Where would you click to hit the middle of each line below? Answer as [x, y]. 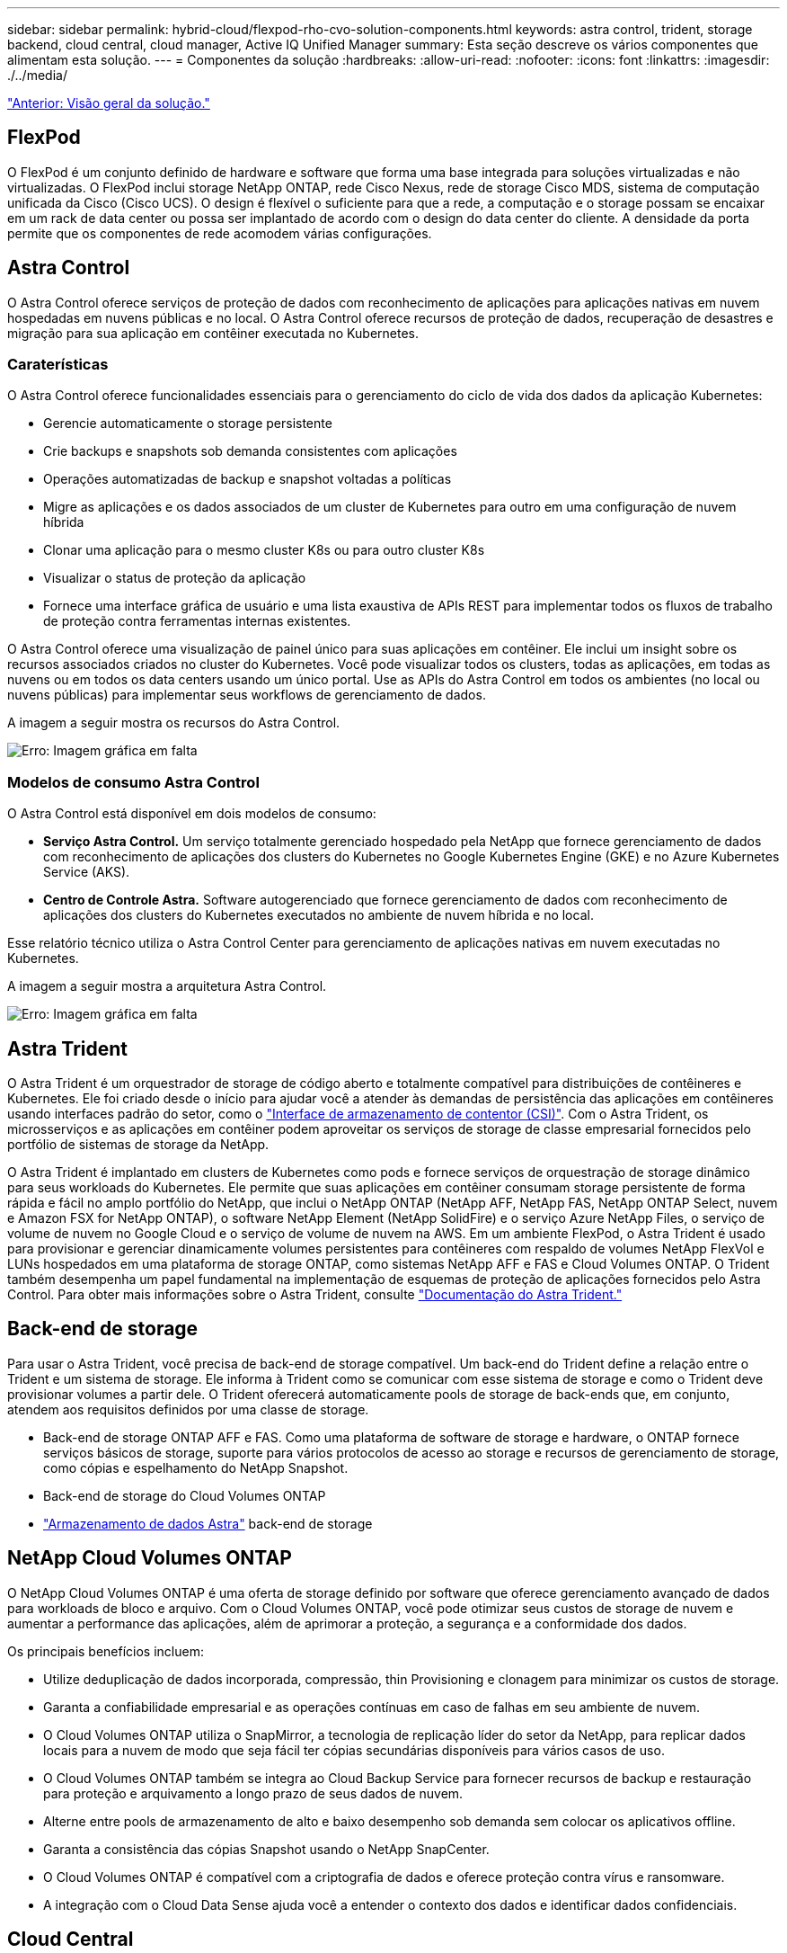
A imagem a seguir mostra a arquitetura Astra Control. [167, 986]
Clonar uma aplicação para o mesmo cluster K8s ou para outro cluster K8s [264, 550]
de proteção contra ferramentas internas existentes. [197, 621]
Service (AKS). [87, 872]
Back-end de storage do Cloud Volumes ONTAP [185, 1495]
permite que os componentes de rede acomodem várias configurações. [220, 233]
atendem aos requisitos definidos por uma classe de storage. [188, 1409]
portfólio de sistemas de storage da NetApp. [138, 1145]
